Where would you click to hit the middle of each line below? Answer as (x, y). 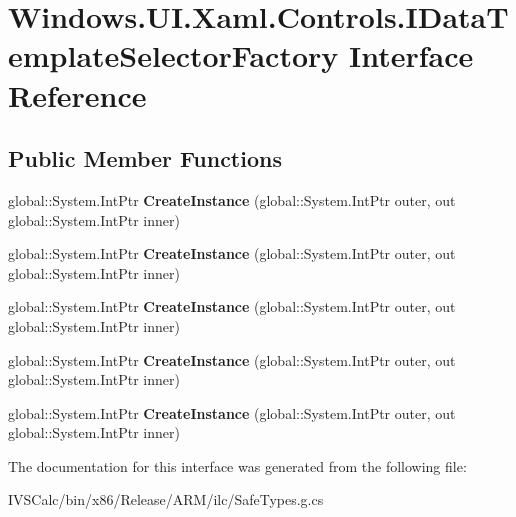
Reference (77, 94)
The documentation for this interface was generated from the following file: (237, 465)
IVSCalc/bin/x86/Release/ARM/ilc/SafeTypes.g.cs (166, 499)
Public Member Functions (145, 158)
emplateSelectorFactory (173, 55)
